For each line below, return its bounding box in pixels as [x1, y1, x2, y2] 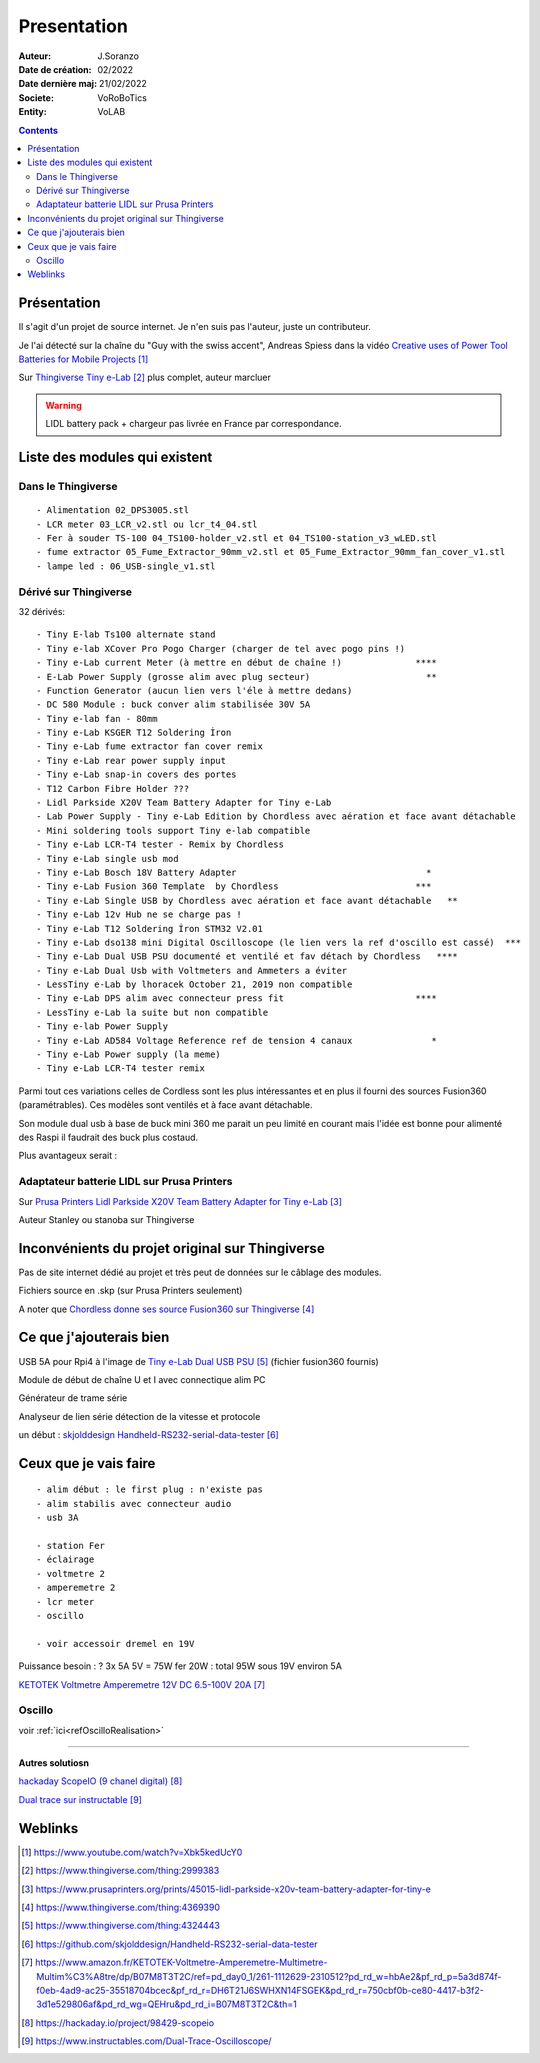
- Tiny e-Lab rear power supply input [36, 755, 227, 766]
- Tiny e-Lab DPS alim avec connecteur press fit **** [36, 993, 437, 1004]
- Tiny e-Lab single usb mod [36, 853, 179, 864]
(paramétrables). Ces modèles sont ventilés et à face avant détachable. [18, 1099, 314, 1111]
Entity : [18, 106, 47, 118]
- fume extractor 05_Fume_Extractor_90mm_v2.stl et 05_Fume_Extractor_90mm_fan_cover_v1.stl [36, 546, 506, 558]
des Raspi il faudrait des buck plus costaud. [18, 1131, 199, 1143]
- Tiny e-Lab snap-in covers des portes [36, 769, 237, 780]
